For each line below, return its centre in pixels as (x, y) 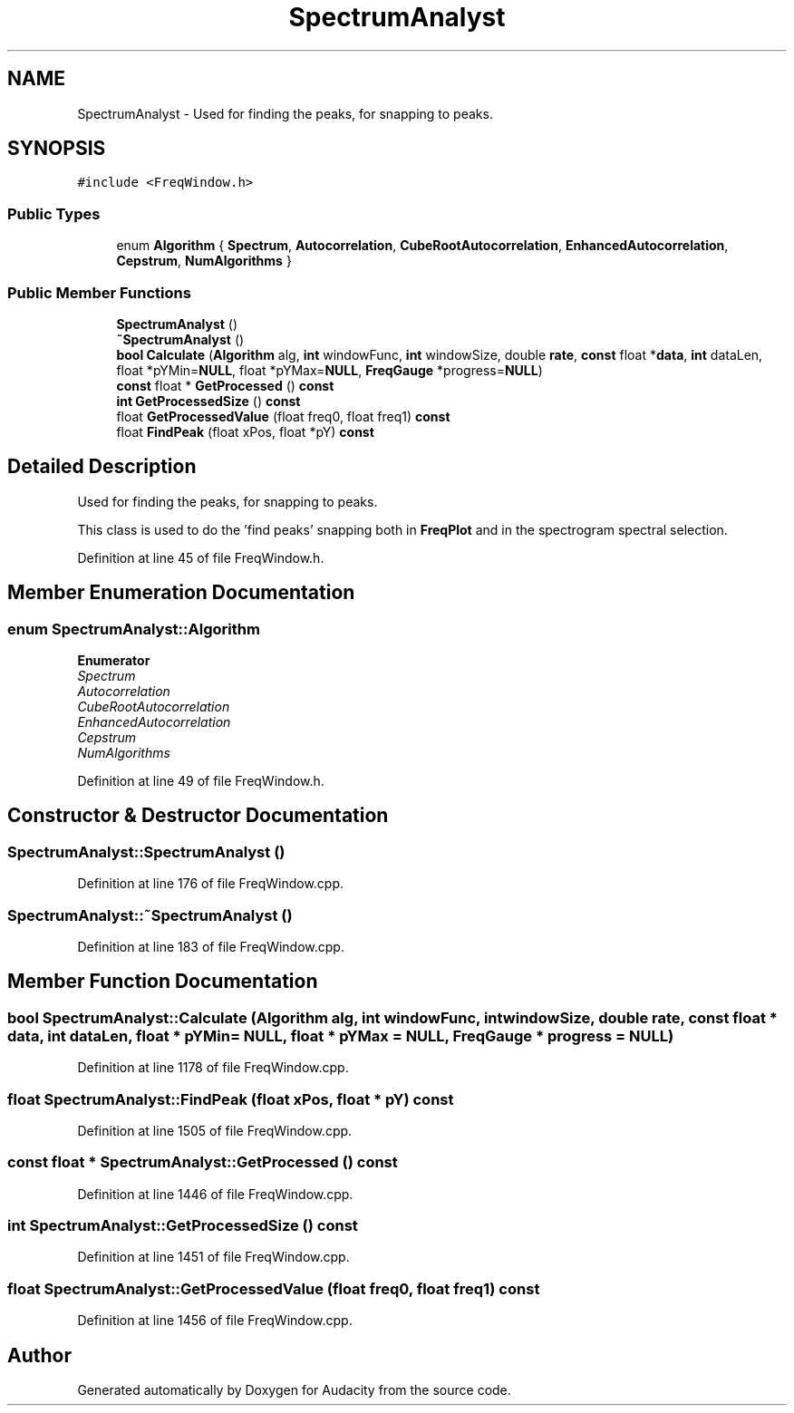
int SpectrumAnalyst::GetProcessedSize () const (183, 1226)
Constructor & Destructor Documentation (198, 816)
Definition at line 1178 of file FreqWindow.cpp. (213, 1068)
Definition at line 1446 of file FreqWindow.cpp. (215, 1194)
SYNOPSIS (57, 149)
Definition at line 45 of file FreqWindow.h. (201, 557)
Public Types (54, 213)
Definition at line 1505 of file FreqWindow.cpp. (215, 1130)
